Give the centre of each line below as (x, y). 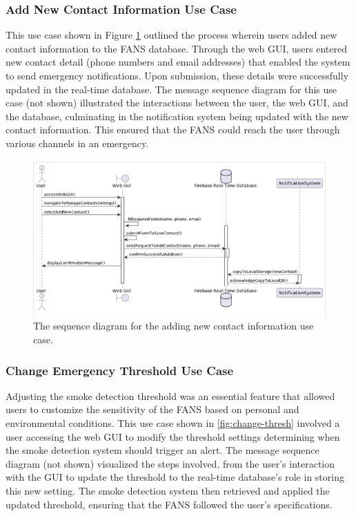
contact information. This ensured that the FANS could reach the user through (173, 130)
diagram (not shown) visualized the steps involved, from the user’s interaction (170, 463)
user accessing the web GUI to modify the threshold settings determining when (173, 436)
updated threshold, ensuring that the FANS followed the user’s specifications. (169, 504)
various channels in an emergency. (77, 143)
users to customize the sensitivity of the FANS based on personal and (152, 409)
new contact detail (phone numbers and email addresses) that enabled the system (178, 62)
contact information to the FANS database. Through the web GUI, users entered (176, 48)
